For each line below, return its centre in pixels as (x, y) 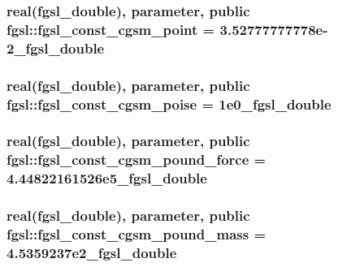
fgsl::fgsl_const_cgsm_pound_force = (136, 159)
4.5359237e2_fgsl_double (92, 252)
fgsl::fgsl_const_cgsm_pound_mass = (136, 233)
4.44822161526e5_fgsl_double (107, 178)
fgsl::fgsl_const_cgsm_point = (111, 29)
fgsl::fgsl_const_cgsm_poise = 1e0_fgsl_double (169, 103)
